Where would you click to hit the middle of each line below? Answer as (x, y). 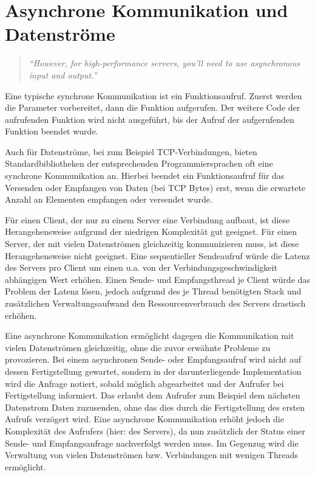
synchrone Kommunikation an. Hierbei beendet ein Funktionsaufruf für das (145, 176)
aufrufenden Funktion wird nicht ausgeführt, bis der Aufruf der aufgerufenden (150, 119)
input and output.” (63, 75)
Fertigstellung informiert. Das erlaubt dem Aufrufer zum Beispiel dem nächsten (153, 395)
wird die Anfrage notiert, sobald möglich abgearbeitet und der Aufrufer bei (144, 383)
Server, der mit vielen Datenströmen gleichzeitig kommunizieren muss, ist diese (152, 244)
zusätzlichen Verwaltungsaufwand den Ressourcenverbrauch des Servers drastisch (155, 303)
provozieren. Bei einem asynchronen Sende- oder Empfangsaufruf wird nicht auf (153, 359)
